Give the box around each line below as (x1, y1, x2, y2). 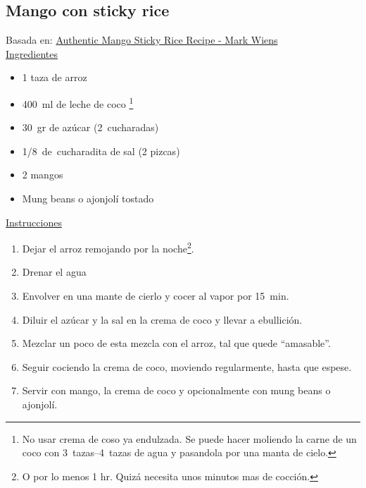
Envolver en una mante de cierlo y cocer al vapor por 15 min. (22, 288, 289, 303)
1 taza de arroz (22, 70, 87, 85)
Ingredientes (6, 46, 58, 61)
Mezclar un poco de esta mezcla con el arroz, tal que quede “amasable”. (22, 336, 331, 350)
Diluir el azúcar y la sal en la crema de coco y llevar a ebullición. (22, 312, 303, 327)
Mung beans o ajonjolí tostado (22, 191, 154, 206)
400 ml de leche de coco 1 (22, 94, 134, 111)
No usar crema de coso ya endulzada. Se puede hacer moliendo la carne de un (22, 431, 357, 446)
